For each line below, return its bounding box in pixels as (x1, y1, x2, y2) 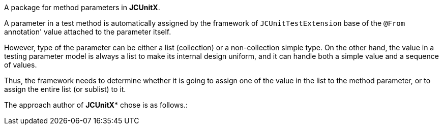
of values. (4, 60, 37, 69)
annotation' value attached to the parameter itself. (4, 27, 171, 36)
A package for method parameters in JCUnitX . (4, 3, 160, 12)
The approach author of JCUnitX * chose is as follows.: (4, 101, 188, 109)
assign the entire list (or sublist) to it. (4, 85, 126, 93)
